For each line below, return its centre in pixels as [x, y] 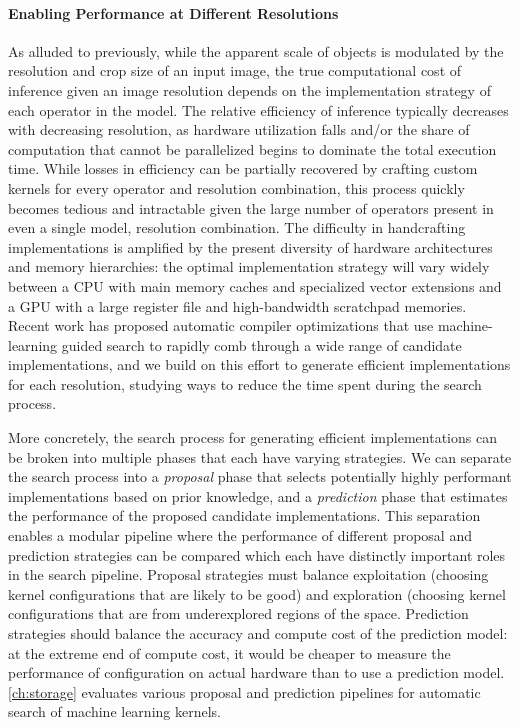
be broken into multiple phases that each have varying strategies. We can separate [260, 456]
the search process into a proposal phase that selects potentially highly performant [260, 476]
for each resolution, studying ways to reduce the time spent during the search [245, 383]
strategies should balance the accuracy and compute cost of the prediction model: [258, 633]
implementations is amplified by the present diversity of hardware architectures [250, 246]
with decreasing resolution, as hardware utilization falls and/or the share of [239, 129]
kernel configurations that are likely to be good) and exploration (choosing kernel [257, 593]
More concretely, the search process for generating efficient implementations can [252, 437]
